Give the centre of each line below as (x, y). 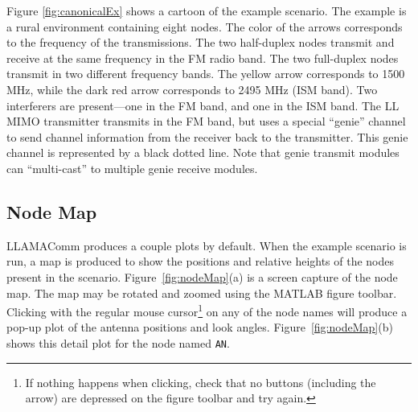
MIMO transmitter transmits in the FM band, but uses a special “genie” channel (206, 121)
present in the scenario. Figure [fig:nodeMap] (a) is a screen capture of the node (202, 276)
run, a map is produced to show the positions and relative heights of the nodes (201, 261)
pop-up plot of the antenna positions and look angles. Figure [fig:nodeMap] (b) (200, 327)
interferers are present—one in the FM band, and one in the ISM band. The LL (203, 105)
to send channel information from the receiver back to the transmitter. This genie (207, 136)
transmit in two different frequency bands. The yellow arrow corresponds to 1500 (206, 74)
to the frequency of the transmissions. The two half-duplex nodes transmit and (201, 42)
